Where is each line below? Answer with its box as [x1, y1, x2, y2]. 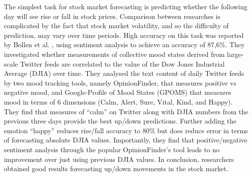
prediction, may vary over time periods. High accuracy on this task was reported [4, 30, 244, 40]
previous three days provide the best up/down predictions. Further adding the [4, 116, 236, 126]
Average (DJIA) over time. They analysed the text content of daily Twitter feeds [4, 68, 244, 78]
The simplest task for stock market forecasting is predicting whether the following [4, 1, 248, 11]
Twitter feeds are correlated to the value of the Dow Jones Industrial [20, 58, 225, 69]
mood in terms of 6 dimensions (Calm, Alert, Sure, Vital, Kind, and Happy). [4, 96, 233, 106]
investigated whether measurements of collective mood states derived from [4, 49, 225, 59]
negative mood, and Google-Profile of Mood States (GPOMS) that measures [4, 87, 232, 97]
